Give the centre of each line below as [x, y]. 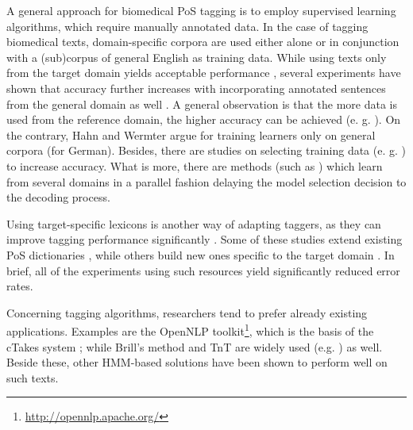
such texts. [33, 377]
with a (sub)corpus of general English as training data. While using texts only [197, 57]
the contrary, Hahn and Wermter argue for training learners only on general [191, 134]
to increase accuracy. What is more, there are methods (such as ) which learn [195, 165]
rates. [20, 286]
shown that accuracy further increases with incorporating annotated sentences [196, 88]
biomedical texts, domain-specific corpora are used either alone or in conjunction [203, 42]
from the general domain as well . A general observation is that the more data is [202, 104]
